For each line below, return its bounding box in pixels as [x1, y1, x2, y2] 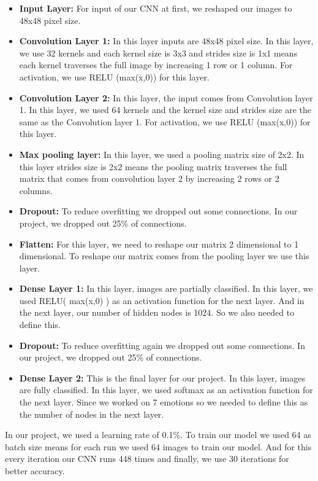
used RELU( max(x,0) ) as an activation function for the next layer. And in [19, 294, 305, 307]
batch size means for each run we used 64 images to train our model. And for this [5, 440, 312, 453]
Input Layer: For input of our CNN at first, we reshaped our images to [19, 2, 292, 14]
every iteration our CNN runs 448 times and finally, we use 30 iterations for [5, 452, 289, 465]
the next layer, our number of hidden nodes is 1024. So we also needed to [19, 306, 295, 319]
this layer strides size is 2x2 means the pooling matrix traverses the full [19, 160, 287, 173]
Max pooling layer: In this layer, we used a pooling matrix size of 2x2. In [19, 147, 305, 160]
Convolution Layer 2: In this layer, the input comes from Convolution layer [19, 91, 313, 104]
